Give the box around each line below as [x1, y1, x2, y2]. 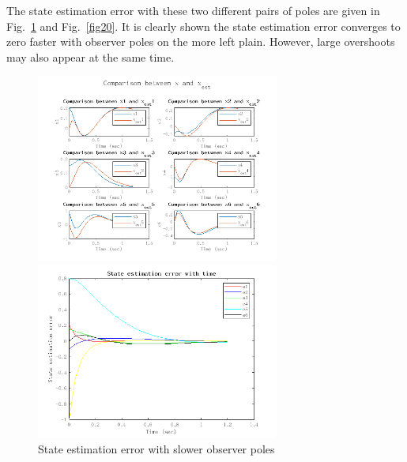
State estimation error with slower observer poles [38, 441, 275, 457]
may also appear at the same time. [6, 48, 175, 65]
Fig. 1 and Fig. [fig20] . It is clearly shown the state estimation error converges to [6, 17, 401, 34]
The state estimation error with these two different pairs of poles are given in [6, 2, 380, 18]
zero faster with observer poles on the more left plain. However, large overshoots [6, 33, 395, 50]
